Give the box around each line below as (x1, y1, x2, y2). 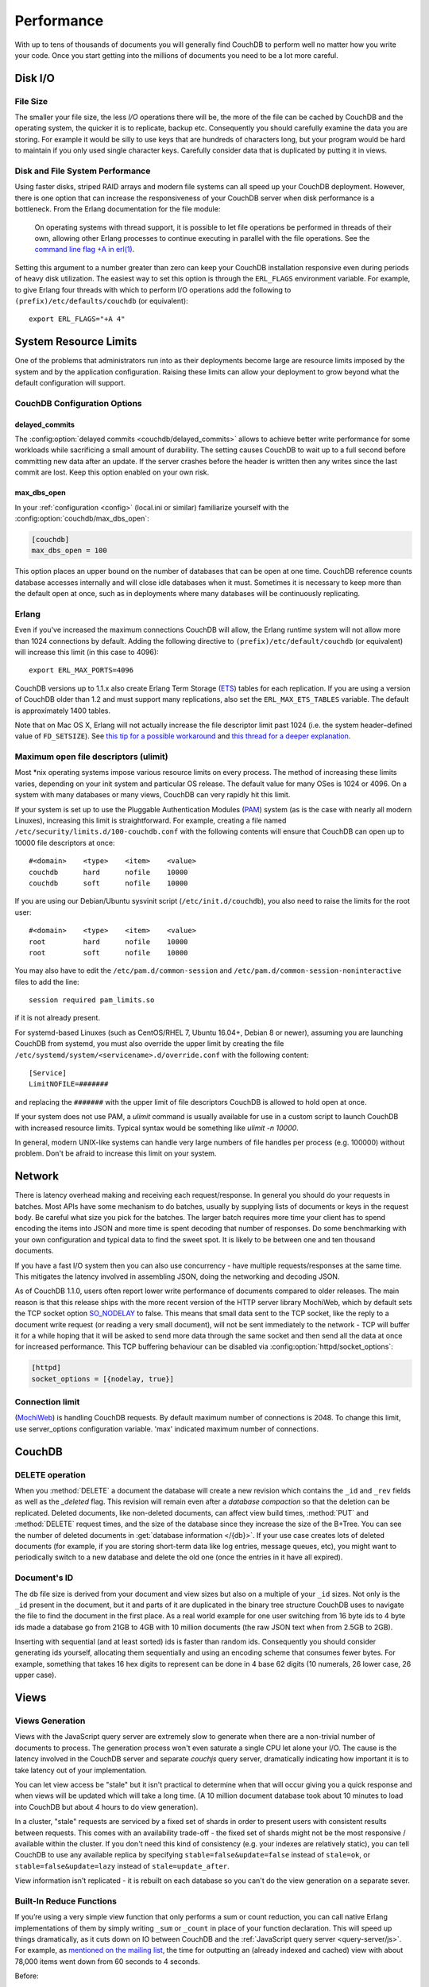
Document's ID (14, 1572, 74, 1583)
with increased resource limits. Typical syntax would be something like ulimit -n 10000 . (14, 1123, 300, 1133)
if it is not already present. (14, 1013, 101, 1023)
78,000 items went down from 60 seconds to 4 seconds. (14, 1956, 200, 1966)
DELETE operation (14, 1469, 87, 1480)
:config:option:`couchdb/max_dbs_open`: (14, 513, 150, 523)
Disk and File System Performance (14, 165, 151, 176)
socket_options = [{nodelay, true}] (31, 1374, 175, 1383)
